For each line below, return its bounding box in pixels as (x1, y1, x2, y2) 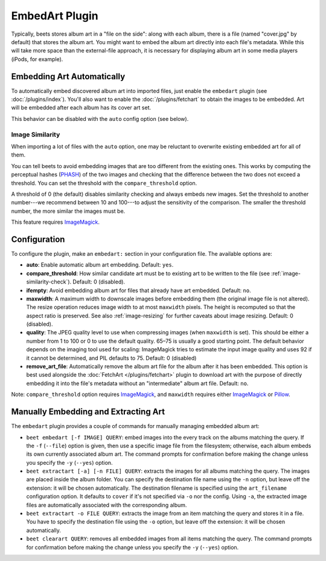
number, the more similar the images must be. (11, 207, 126, 215)
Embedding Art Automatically (11, 71, 126, 82)
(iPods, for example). (11, 55, 63, 63)
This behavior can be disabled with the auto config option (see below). (11, 115, 189, 122)
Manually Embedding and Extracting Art (11, 407, 165, 417)
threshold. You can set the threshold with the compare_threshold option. (11, 179, 197, 187)
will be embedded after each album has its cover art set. (11, 104, 152, 111)
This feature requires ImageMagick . (11, 218, 100, 226)
